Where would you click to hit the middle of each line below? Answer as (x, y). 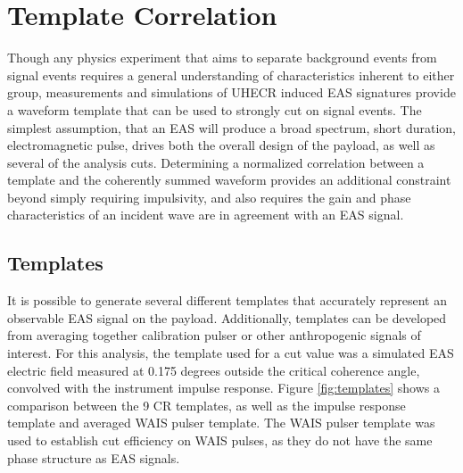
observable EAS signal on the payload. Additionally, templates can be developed (227, 317)
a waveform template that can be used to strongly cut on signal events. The (215, 109)
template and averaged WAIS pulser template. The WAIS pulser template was (221, 423)
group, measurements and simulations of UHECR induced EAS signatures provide (231, 92)
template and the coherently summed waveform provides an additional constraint (229, 180)
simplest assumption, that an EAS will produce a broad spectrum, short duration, (231, 127)
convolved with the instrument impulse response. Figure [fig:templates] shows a (224, 388)
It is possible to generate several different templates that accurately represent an (227, 300)
